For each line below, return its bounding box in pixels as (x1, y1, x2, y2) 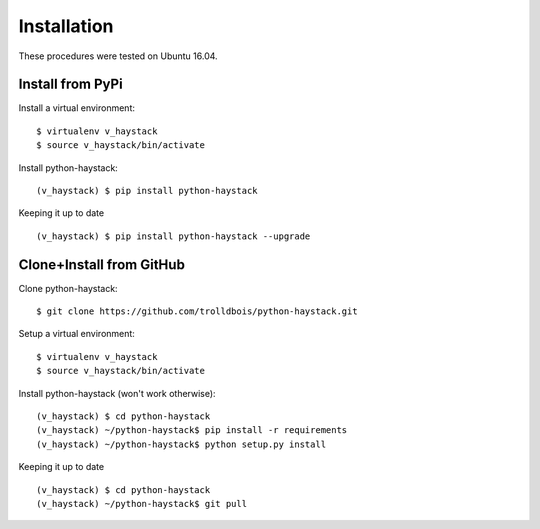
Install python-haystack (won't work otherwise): (18, 387, 216, 399)
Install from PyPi (18, 76, 124, 93)
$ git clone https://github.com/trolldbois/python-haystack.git (36, 306, 359, 317)
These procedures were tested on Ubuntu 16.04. (18, 50, 219, 62)
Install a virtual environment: (18, 102, 135, 114)
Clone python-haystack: (18, 282, 119, 294)
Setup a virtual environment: (18, 328, 135, 340)
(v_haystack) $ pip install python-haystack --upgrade (36, 230, 311, 242)
